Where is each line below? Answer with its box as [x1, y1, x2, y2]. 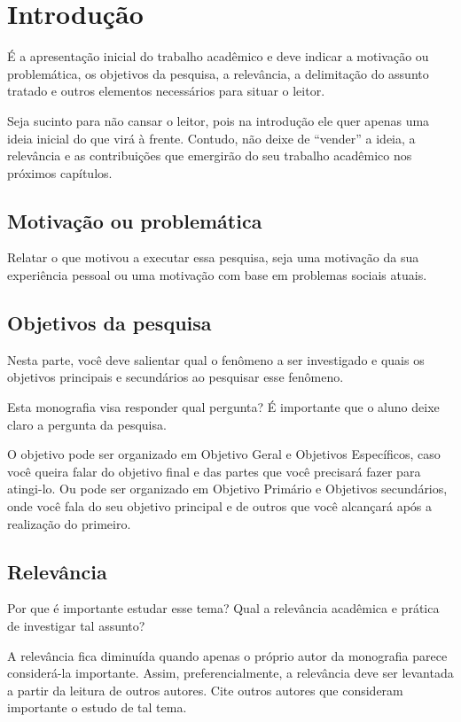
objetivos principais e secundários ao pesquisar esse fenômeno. [7, 368, 344, 386]
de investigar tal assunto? [7, 617, 145, 635]
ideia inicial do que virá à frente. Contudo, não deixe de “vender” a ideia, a [7, 128, 416, 147]
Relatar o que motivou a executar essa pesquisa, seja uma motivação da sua [7, 248, 419, 267]
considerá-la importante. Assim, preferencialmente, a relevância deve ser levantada [7, 664, 454, 682]
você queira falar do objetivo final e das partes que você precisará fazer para [7, 462, 421, 480]
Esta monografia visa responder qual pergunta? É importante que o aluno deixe [7, 398, 440, 416]
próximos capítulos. [7, 163, 113, 182]
